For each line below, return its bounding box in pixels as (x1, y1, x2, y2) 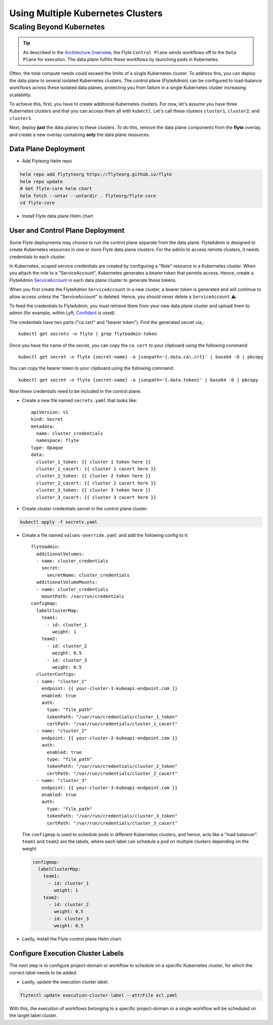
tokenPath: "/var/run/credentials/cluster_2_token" (47, 763, 178, 769)
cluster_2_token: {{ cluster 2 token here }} (36, 473, 151, 479)
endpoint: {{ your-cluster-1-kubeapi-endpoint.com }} (41, 686, 178, 691)
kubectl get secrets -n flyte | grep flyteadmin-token (18, 331, 157, 337)
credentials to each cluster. (9, 254, 66, 260)
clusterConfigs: (36, 671, 77, 677)
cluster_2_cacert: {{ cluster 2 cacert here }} (36, 480, 157, 486)
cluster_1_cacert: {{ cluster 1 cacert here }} (36, 466, 157, 472)
